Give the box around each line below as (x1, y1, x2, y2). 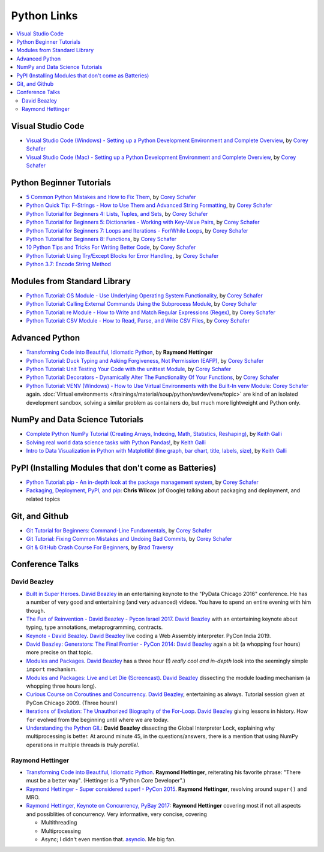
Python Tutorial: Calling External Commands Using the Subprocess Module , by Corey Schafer (26, 300, 257, 308)
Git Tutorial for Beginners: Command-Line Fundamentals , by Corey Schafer (26, 526, 212, 534)
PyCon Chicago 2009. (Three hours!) (26, 699, 118, 706)
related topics (26, 495, 60, 502)
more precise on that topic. (26, 649, 93, 656)
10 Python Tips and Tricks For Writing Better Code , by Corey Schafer (26, 243, 196, 251)
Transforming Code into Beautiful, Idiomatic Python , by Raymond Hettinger (26, 348, 213, 356)
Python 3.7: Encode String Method (26, 261, 111, 268)
